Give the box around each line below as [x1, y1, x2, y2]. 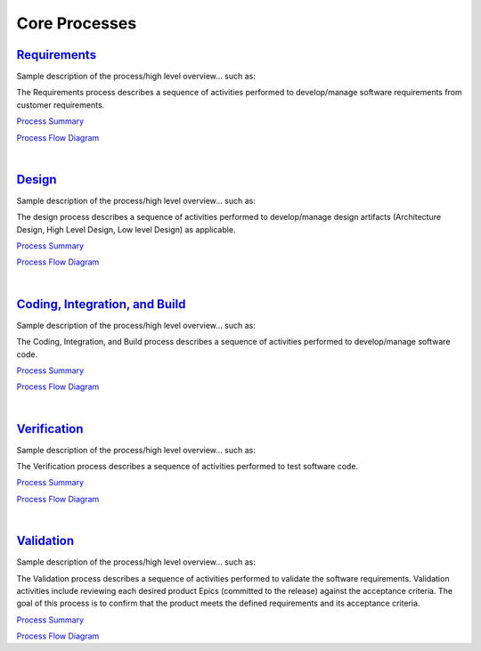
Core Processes [16, 13, 137, 33]
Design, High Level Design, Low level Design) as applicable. [16, 224, 236, 235]
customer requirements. [16, 99, 105, 110]
